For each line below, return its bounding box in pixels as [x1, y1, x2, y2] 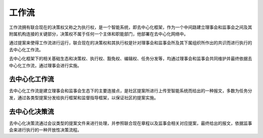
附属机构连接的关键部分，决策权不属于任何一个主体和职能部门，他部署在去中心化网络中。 [9, 31, 188, 36]
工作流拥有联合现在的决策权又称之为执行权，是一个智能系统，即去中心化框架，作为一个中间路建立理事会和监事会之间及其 [9, 24, 252, 30]
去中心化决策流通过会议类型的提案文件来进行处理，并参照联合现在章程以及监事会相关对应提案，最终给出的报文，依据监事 [9, 120, 252, 126]
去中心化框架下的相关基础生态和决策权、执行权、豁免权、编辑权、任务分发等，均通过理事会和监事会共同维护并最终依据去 [9, 56, 252, 62]
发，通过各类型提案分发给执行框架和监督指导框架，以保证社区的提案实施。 [9, 95, 158, 101]
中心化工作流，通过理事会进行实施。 [9, 62, 82, 68]
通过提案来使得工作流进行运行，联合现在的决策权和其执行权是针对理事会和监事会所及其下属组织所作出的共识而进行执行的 [9, 40, 252, 46]
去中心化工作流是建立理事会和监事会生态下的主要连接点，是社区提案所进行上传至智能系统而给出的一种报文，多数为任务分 [9, 88, 252, 94]
